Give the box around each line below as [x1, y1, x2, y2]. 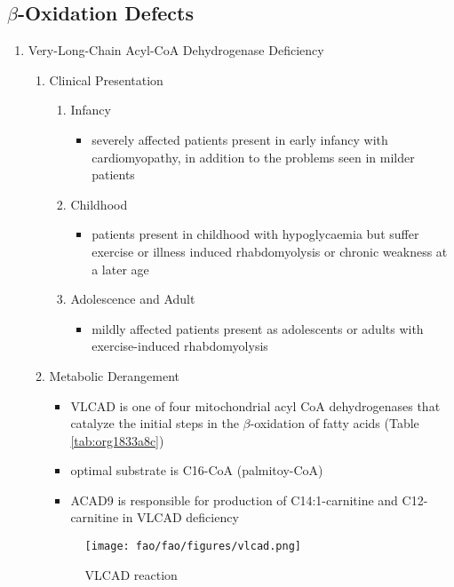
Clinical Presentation [49, 70, 163, 89]
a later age [92, 259, 149, 278]
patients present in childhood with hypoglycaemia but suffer [92, 225, 419, 243]
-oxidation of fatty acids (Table [250, 414, 419, 432]
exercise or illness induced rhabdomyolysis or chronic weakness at [92, 242, 448, 260]
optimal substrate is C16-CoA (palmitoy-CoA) [70, 461, 323, 480]
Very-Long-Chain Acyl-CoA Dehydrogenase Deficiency [28, 41, 324, 59]
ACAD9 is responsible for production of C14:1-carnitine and [70, 490, 398, 509]
